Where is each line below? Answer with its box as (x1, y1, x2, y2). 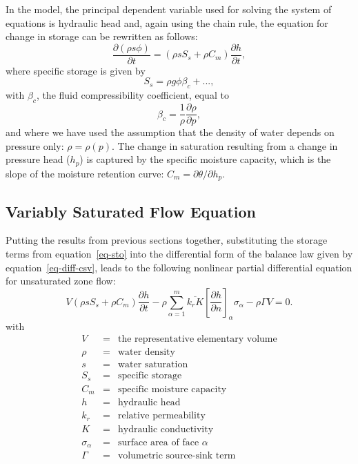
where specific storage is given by (6, 63, 146, 77)
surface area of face (117, 437, 199, 447)
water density (117, 347, 175, 358)
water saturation (117, 360, 188, 370)
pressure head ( (6, 152, 70, 166)
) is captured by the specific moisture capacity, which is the (79, 152, 331, 166)
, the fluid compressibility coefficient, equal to (36, 88, 229, 102)
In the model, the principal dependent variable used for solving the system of (6, 2, 332, 16)
